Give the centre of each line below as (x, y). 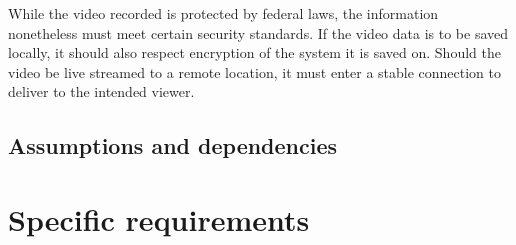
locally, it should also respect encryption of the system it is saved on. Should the (254, 52)
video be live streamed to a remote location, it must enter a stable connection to (255, 71)
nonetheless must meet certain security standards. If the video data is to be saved (258, 32)
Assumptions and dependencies (173, 145)
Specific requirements (159, 218)
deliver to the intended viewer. (101, 91)
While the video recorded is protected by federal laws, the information (223, 13)
